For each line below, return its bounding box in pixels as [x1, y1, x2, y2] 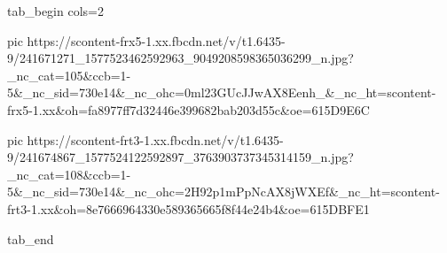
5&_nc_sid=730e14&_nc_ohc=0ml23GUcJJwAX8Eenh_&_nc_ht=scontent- [7, 83, 436, 102]
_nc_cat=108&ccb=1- [7, 165, 131, 183]
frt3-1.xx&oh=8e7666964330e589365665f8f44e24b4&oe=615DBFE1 [7, 199, 370, 218]
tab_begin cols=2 [7, 2, 104, 19]
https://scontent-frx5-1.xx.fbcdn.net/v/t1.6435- [27, 31, 286, 50]
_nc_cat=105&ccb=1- [7, 65, 131, 84]
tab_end [7, 229, 54, 248]
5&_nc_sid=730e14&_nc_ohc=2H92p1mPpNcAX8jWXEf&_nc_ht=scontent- [7, 182, 440, 201]
